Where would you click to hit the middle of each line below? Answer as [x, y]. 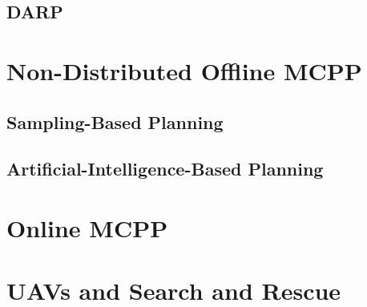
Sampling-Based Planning [115, 121]
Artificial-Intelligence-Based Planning [165, 169]
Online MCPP [87, 227]
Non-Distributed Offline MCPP [184, 70]
